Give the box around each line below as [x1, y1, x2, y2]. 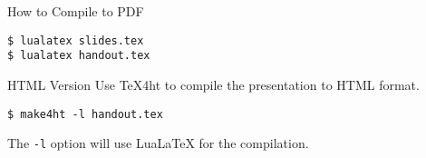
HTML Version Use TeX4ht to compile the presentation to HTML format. [7, 74, 420, 94]
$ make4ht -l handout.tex [7, 107, 163, 121]
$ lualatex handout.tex [7, 49, 150, 63]
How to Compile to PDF [7, 2, 144, 20]
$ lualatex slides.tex [7, 34, 144, 47]
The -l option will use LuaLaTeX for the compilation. [7, 133, 309, 153]
